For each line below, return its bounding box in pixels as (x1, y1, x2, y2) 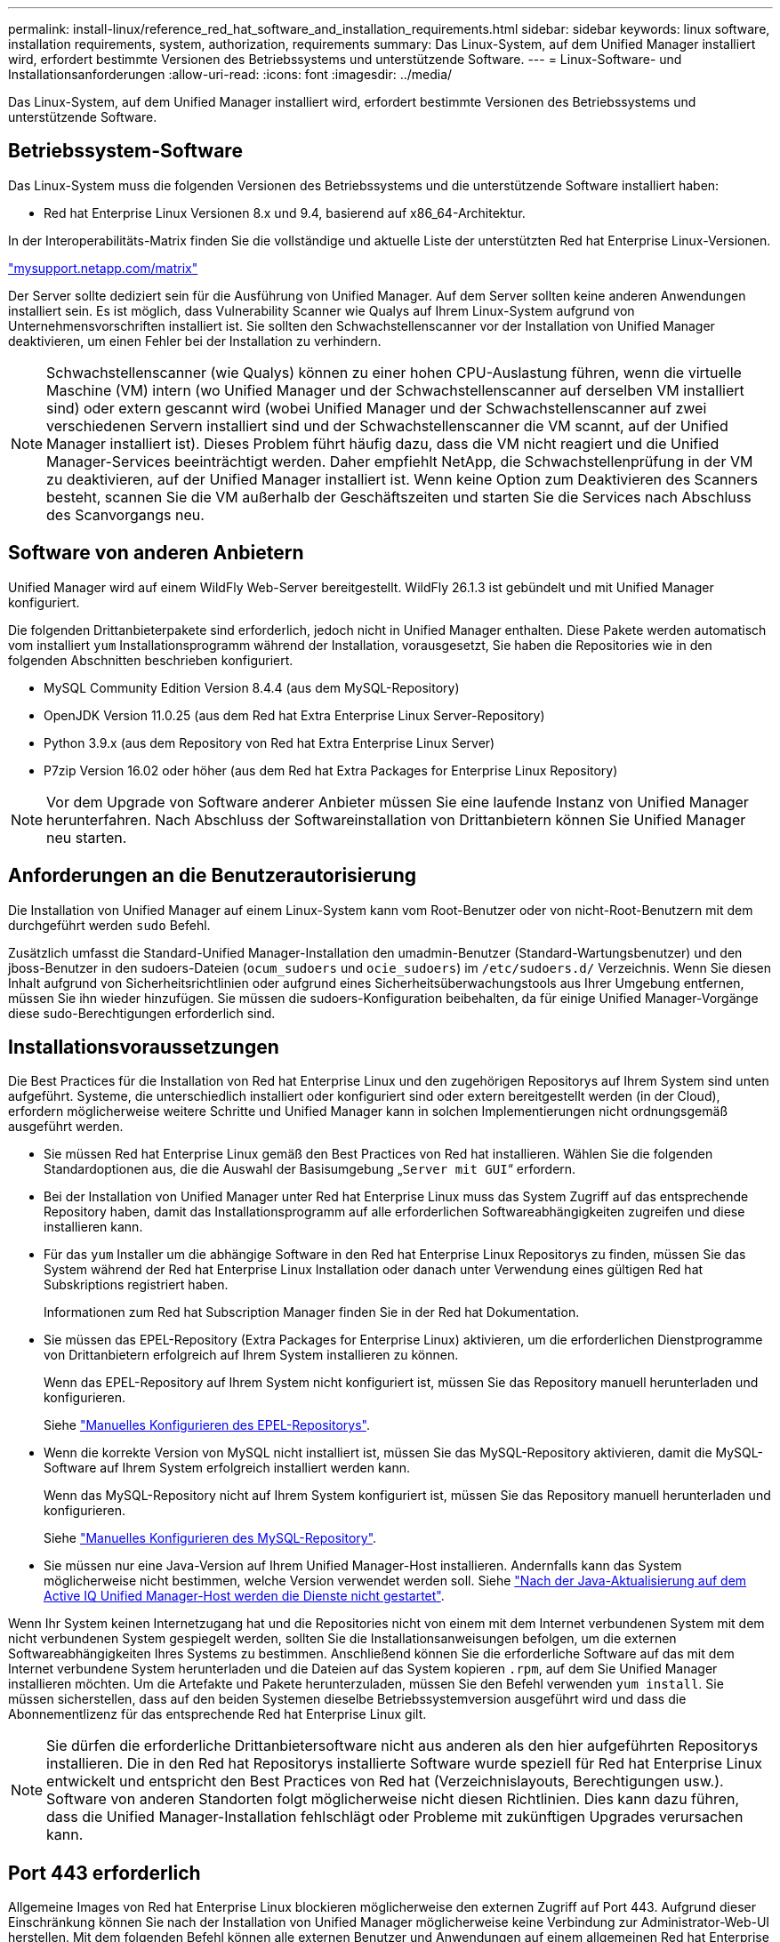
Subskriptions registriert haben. (44, 1277, 229, 1293)
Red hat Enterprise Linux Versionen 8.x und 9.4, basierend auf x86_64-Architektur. (44, 205, 526, 221)
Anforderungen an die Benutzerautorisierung (8, 864, 417, 887)
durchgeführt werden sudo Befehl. (8, 917, 211, 933)
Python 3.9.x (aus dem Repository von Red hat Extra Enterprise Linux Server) (44, 734, 495, 750)
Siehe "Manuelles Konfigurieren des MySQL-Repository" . (44, 1530, 377, 1546)
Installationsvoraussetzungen (8, 1035, 279, 1058)
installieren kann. (44, 1219, 143, 1235)
